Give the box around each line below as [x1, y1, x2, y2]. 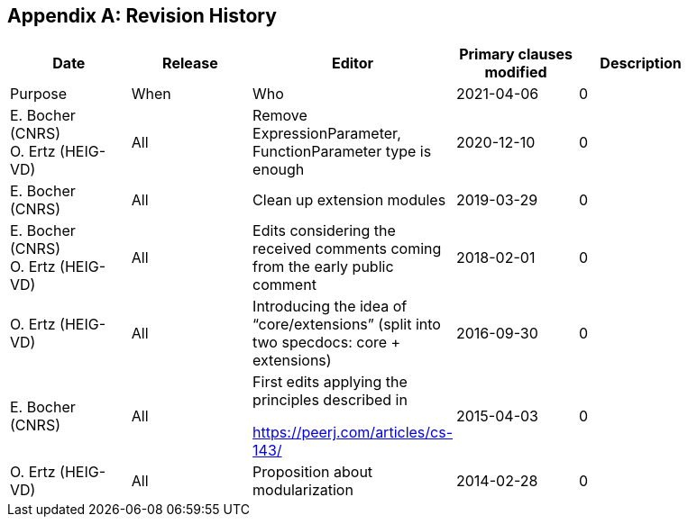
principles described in [252, 391, 408, 410]
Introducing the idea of [252, 297, 408, 316]
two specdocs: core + [252, 333, 401, 352]
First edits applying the [252, 373, 408, 392]
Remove [252, 106, 307, 125]
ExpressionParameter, [252, 124, 401, 143]
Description [600, 54, 682, 73]
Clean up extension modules [252, 191, 446, 210]
